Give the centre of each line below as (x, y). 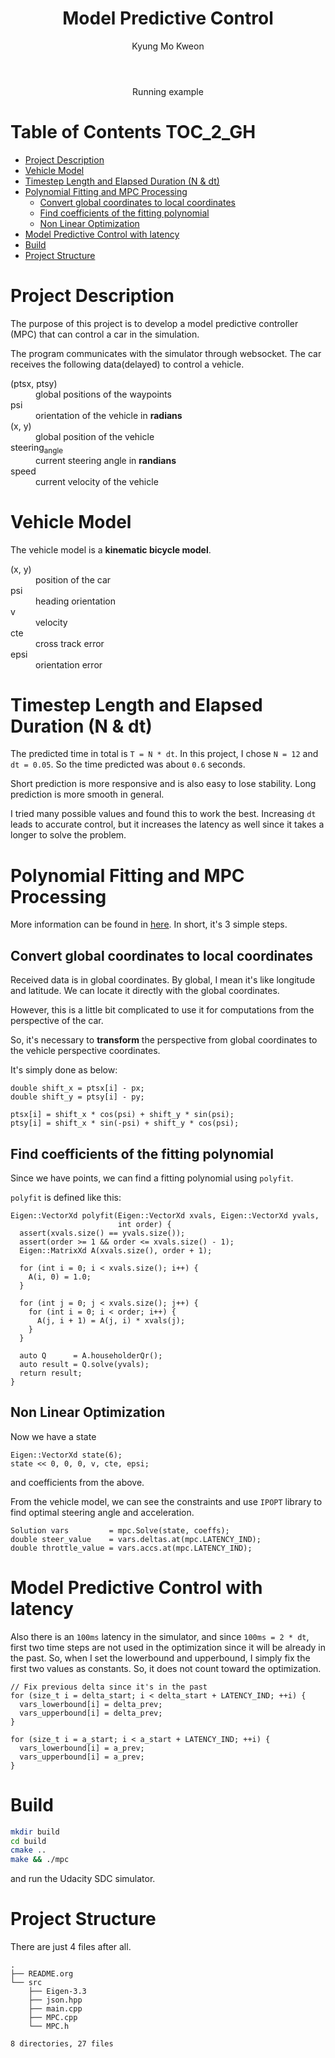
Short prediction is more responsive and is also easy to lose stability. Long (163, 784)
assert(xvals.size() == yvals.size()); (102, 1233)
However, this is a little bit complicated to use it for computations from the (162, 1010)
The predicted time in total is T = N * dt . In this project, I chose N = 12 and (164, 754)
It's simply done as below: (64, 1070)
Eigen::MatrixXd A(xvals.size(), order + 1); (116, 1251)
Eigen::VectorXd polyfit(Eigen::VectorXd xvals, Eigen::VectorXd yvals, (165, 1216)
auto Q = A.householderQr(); (91, 1356)
